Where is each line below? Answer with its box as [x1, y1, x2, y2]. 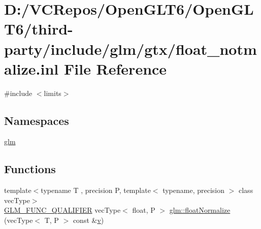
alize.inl [4, 58, 59, 79]
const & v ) [73, 215, 104, 225]
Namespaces [4, 112, 69, 128]
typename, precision [162, 185, 225, 195]
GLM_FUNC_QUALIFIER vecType [4, 205, 121, 215]
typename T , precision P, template [41, 185, 151, 195]
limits [44, 87, 61, 98]
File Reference [63, 58, 167, 79]
